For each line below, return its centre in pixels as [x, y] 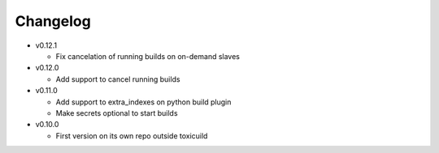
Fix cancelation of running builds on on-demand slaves [148, 56]
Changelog [53, 21]
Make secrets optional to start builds [117, 113]
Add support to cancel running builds [118, 79]
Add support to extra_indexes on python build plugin [143, 102]
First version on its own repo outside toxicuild [132, 136]
